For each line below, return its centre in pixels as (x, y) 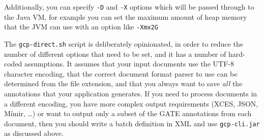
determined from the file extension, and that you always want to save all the (123, 83)
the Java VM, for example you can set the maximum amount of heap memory (126, 16)
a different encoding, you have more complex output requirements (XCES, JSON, (131, 103)
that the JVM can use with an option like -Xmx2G (81, 27)
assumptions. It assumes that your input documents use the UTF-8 (129, 64)
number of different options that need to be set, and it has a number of (115, 54)
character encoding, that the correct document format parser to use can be (121, 73)
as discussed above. (34, 133)
